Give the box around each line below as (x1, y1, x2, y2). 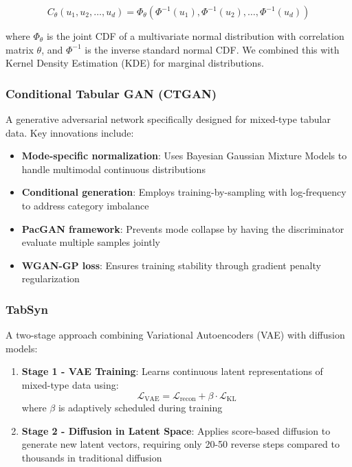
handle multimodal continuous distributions (21, 161, 206, 176)
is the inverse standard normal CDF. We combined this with (85, 42, 340, 56)
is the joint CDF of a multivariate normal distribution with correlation (46, 29, 344, 43)
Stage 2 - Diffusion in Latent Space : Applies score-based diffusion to (21, 423, 331, 437)
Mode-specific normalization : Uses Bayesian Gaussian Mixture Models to (21, 148, 347, 163)
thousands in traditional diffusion (21, 450, 162, 464)
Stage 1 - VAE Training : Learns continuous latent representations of (21, 364, 323, 378)
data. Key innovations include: (5, 125, 134, 139)
